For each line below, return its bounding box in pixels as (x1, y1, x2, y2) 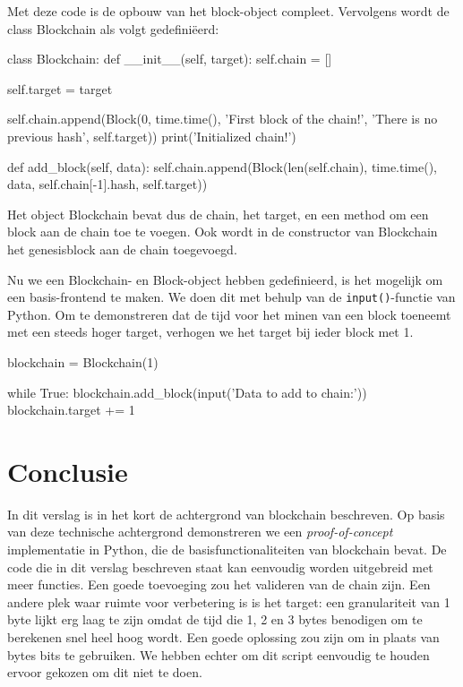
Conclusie (7, 452, 128, 489)
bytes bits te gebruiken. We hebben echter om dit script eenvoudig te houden (7, 645, 430, 664)
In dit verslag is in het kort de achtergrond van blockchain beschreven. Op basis (7, 504, 445, 523)
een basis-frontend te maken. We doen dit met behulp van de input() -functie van (7, 288, 456, 306)
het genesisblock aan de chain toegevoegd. (7, 239, 237, 258)
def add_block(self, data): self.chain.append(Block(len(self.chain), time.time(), (7, 157, 437, 176)
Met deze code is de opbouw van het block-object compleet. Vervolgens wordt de (7, 2, 450, 20)
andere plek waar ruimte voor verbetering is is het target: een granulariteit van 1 (7, 592, 450, 611)
